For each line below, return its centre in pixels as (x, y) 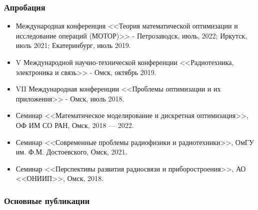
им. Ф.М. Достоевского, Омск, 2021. (71, 152)
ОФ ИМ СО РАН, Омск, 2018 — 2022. (75, 125)
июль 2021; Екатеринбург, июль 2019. (73, 45)
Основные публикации (47, 200)
